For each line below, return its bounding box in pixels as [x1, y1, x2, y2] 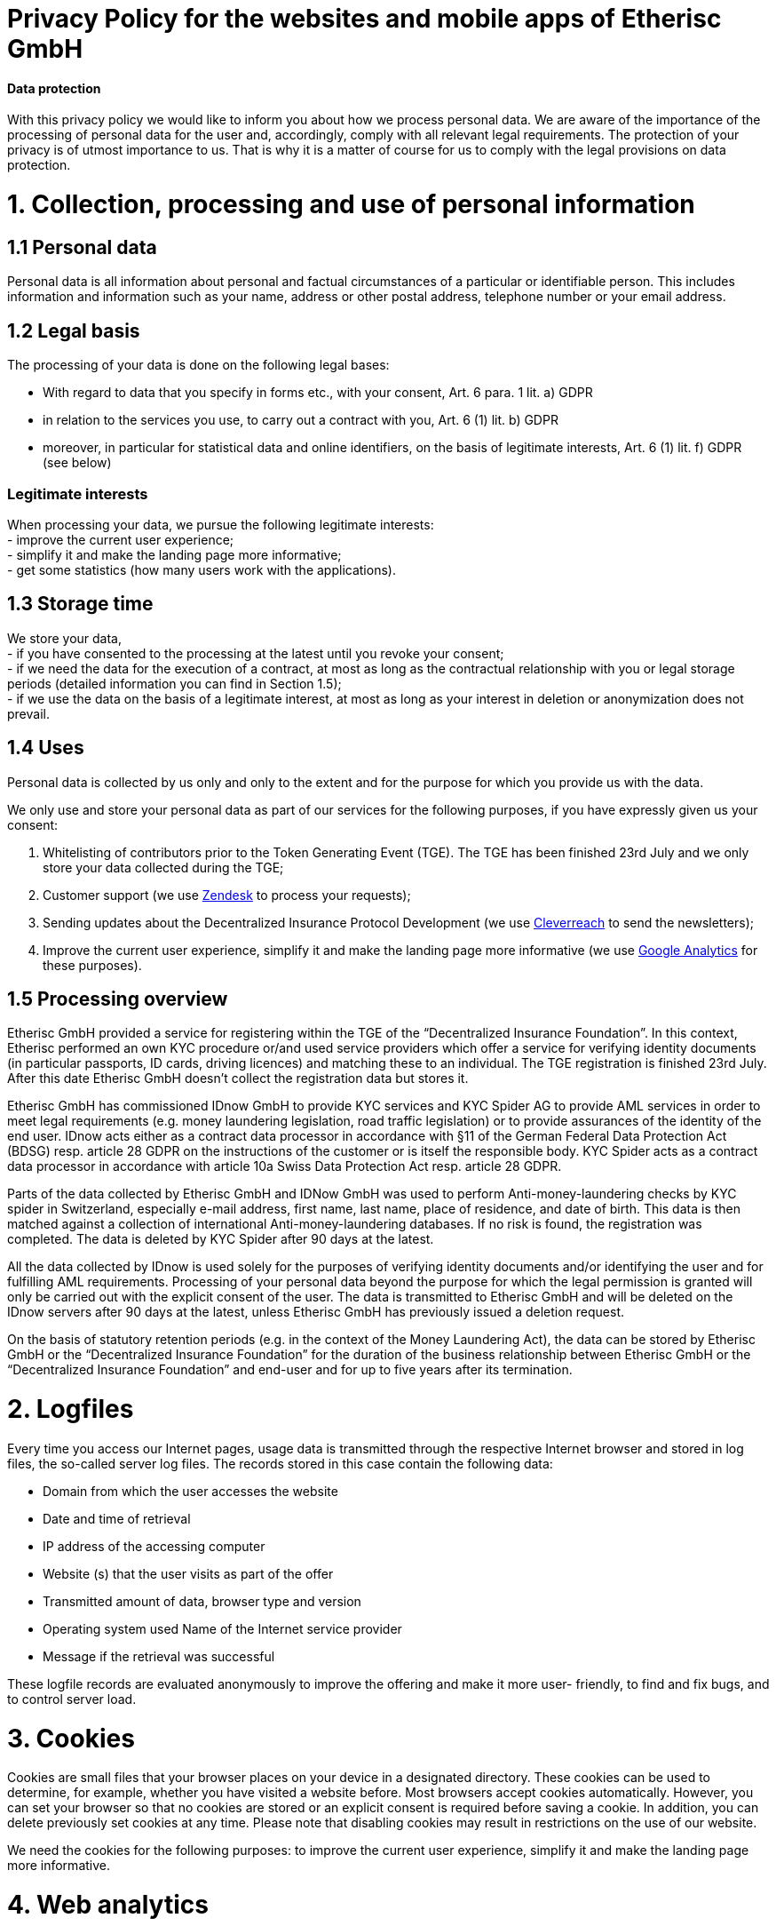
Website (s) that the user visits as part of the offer [43, 1565, 334, 1581]
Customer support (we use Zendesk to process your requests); [43, 887, 411, 903]
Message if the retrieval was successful [43, 1648, 275, 1664]
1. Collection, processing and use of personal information [7, 189, 695, 220]
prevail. [7, 705, 50, 721]
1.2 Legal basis [7, 319, 140, 342]
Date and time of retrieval [43, 1510, 191, 1526]
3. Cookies [7, 1723, 135, 1754]
